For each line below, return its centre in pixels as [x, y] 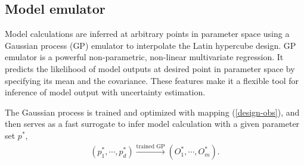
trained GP [151, 146]
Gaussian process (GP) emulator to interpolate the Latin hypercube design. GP [151, 45]
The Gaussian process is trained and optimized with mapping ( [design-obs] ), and [152, 112]
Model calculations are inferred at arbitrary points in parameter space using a [147, 34]
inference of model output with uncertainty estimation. [105, 92]
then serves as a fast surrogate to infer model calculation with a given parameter [152, 124]
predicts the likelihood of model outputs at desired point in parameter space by [150, 68]
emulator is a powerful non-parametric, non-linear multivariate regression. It [144, 57]
